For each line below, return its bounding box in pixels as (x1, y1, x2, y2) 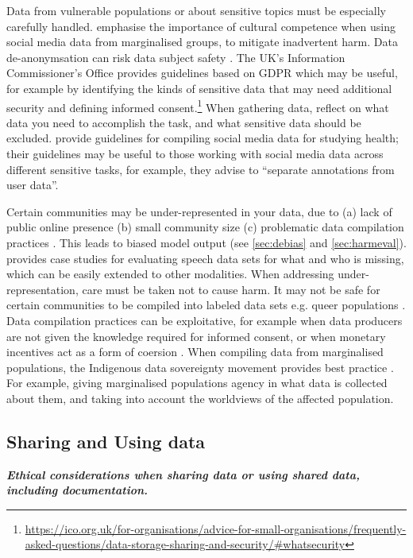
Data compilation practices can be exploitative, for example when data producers (6, 312, 403, 328)
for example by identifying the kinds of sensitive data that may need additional (6, 79, 392, 96)
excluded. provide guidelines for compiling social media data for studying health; (6, 130, 399, 146)
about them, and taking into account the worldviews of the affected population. (6, 389, 394, 406)
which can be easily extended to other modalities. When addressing (6, 265, 334, 282)
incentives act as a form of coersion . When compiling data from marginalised (6, 343, 384, 360)
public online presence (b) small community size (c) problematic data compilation (6, 219, 404, 235)
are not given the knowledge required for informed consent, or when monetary (6, 327, 386, 344)
